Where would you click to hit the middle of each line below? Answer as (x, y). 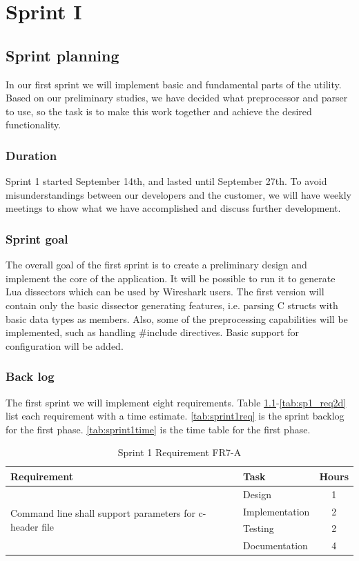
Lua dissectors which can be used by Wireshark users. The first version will (165, 292)
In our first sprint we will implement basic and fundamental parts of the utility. (174, 84)
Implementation (276, 511)
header (25, 526)
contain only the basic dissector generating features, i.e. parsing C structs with (172, 305)
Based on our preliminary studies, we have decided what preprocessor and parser (177, 98)
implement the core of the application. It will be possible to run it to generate (171, 278)
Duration (31, 155)
